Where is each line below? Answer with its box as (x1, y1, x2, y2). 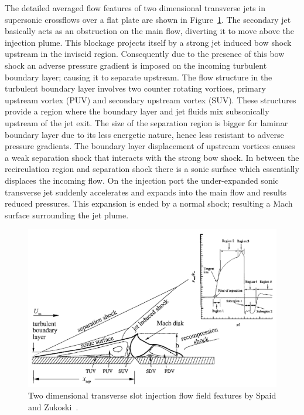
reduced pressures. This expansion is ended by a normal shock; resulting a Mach (5, 197, 293, 210)
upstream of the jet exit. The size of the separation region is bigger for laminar (5, 116, 288, 129)
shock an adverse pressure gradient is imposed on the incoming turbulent (5, 59, 267, 71)
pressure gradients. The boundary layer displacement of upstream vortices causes (5, 140, 295, 152)
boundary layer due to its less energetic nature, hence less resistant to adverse (5, 128, 284, 140)
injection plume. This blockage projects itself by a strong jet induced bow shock (5, 36, 292, 48)
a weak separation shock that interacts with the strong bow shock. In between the (5, 151, 299, 163)
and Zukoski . (28, 400, 78, 413)
